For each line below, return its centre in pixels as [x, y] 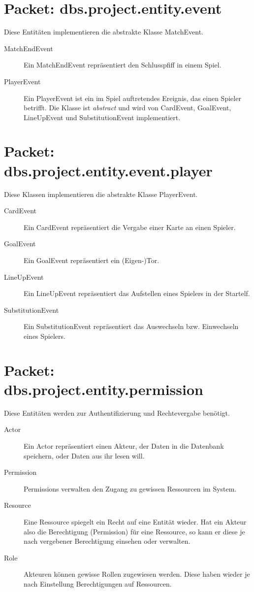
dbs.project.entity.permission [104, 389]
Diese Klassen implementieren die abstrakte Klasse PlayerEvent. [101, 194]
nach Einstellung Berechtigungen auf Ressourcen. [98, 583]
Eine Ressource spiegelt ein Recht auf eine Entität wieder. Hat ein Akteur [135, 522]
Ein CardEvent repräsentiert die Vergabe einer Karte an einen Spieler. [130, 227]
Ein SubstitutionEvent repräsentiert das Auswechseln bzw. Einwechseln [131, 326]
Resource [17, 505]
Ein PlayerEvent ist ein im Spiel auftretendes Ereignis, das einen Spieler [132, 98]
